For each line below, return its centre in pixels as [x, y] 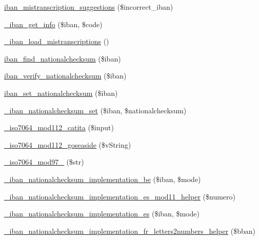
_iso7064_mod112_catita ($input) [59, 127]
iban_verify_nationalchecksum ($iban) [65, 76]
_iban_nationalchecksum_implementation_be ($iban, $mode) [103, 179]
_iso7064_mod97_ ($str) [44, 162]
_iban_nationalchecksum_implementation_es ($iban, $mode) [102, 214]
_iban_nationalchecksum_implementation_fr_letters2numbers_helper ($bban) [130, 231]
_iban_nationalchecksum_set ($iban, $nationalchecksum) [95, 110]
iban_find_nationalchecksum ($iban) [63, 58]
